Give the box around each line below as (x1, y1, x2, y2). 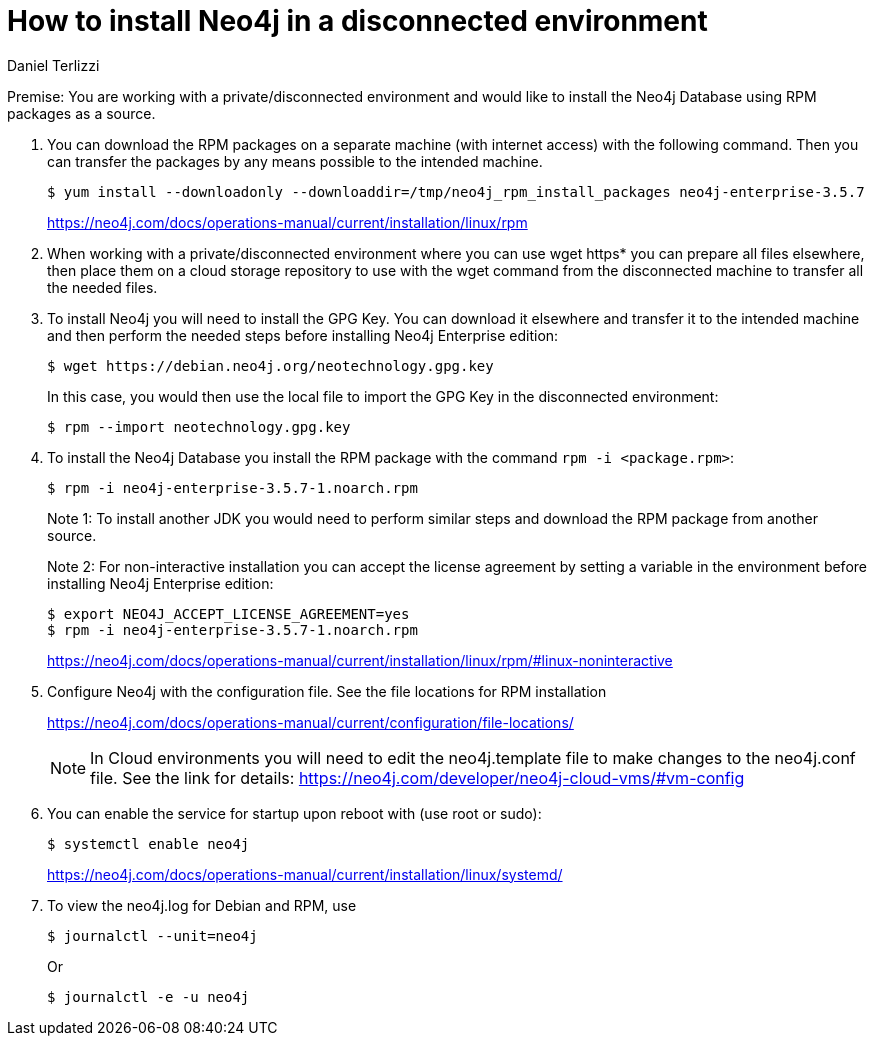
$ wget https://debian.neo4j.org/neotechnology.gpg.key (47, 357, 494, 374)
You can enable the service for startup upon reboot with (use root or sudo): (47, 804, 542, 822)
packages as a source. (7, 104, 156, 122)
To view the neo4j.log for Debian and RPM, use (47, 896, 357, 914)
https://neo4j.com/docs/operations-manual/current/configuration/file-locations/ (47, 713, 574, 731)
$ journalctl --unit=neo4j (47, 927, 258, 944)
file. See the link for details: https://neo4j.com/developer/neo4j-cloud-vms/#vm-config (90, 767, 745, 788)
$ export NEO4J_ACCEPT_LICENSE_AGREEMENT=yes (47, 605, 410, 622)
